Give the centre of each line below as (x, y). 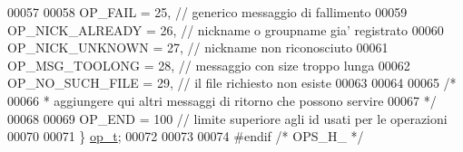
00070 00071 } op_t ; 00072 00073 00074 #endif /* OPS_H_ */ (186, 136)
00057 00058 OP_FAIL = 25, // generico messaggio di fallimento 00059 (207, 12)
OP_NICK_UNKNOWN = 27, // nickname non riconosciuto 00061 (198, 47)
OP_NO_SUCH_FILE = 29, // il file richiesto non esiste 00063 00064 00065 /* (232, 83)
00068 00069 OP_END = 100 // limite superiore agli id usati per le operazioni (227, 118)
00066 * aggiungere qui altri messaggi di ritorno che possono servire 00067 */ (222, 100)
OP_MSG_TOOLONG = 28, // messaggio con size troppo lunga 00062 (209, 65)
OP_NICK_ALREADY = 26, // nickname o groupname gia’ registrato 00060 (226, 29)
